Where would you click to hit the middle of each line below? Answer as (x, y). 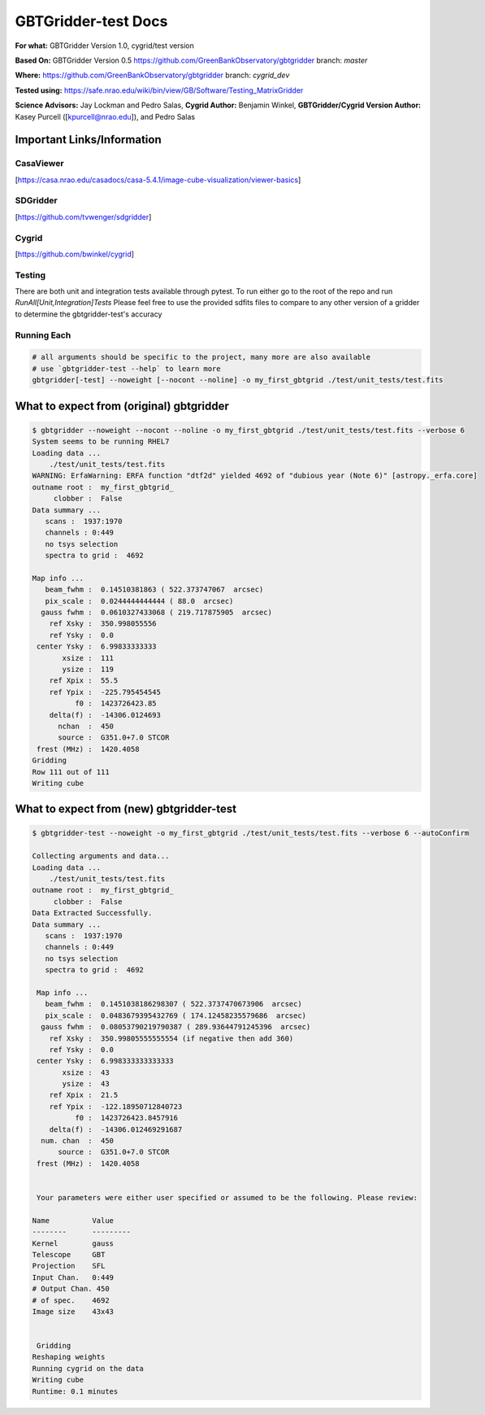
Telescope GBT (69, 1254)
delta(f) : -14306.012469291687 (116, 1129)
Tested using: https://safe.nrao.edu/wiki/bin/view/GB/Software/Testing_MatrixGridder (159, 90)
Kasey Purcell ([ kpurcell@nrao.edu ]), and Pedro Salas (105, 116)
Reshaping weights (69, 1357)
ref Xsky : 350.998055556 (103, 624)
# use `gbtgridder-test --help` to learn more (126, 369)
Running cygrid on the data (88, 1368)
